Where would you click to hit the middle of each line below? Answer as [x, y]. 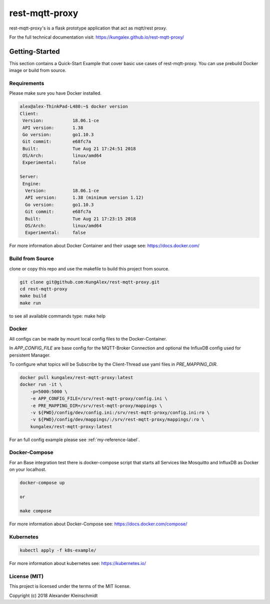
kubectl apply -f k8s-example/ [58, 550]
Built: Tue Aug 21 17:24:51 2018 [79, 148]
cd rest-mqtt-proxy [43, 289]
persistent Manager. [30, 355]
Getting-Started [34, 51]
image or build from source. [38, 71]
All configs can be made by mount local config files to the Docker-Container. [88, 339]
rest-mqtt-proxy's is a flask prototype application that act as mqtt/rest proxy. [88, 28]
